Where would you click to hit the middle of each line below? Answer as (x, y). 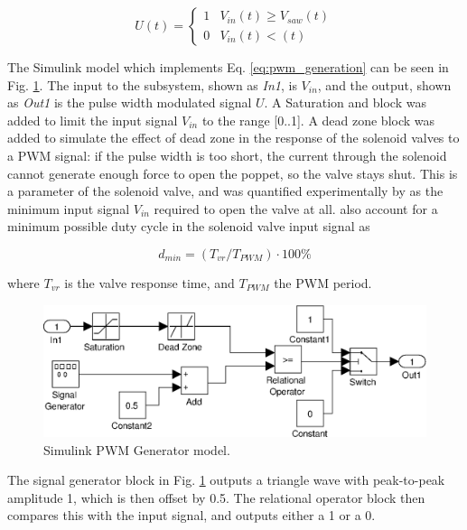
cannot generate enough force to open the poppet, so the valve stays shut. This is (233, 173)
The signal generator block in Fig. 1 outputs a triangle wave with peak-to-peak (226, 480)
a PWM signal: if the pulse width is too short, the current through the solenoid (227, 155)
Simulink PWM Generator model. (137, 449)
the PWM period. (323, 282)
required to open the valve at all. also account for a (296, 208)
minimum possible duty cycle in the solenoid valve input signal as (189, 226)
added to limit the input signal (93, 120)
